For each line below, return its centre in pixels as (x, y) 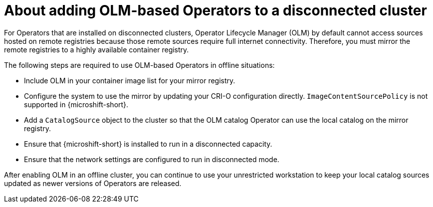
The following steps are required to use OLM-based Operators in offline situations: (139, 65)
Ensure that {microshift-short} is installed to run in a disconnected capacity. (148, 144)
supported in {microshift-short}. (76, 104)
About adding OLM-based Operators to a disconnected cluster (216, 10)
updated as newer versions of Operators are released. (93, 183)
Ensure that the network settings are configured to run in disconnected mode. (152, 159)
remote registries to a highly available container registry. (97, 49)
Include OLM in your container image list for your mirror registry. (130, 80)
